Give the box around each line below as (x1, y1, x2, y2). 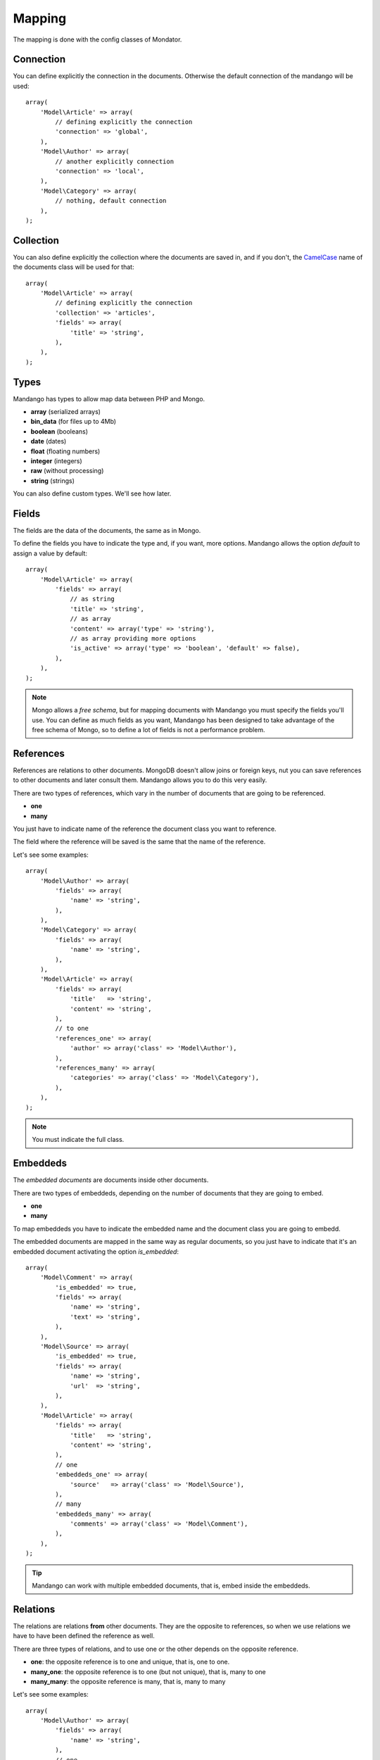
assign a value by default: (13, 549, 88, 558)
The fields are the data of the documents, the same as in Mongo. (13, 527, 201, 535)
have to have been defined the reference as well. (13, 1632, 155, 1640)
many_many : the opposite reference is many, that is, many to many (30, 1677, 226, 1685)
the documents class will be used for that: (13, 263, 134, 271)
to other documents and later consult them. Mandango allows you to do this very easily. (13, 776, 267, 784)
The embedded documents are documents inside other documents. (13, 1176, 209, 1184)
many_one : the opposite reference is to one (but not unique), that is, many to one (30, 1667, 267, 1676)
